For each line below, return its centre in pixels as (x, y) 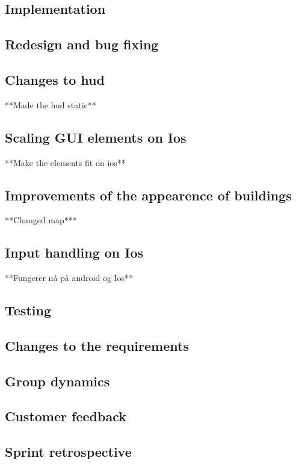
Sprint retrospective (68, 452)
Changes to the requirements (97, 345)
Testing (28, 310)
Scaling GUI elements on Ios (96, 137)
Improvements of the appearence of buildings (148, 195)
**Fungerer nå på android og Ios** (69, 278)
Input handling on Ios (74, 252)
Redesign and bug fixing (82, 44)
